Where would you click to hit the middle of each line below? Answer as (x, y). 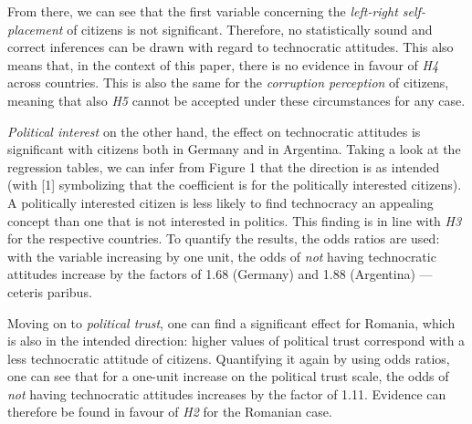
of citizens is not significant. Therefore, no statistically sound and (250, 29)
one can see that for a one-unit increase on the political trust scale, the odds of (228, 376)
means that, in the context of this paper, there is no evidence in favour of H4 (223, 64)
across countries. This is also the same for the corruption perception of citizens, (228, 83)
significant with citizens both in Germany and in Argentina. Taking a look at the (234, 149)
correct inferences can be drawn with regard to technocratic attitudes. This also (231, 47)
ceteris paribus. (50, 291)
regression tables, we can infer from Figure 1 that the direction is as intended (224, 166)
